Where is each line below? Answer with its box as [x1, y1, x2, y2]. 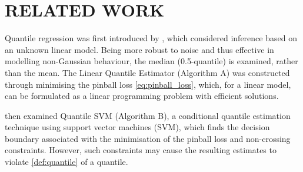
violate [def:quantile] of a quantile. [5, 156, 128, 168]
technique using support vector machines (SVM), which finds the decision [5, 121, 270, 133]
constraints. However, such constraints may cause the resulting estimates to [5, 144, 277, 156]
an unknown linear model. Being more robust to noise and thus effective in [5, 43, 274, 55]
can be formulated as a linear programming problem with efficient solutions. [5, 90, 279, 102]
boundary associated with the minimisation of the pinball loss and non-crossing [5, 132, 291, 144]
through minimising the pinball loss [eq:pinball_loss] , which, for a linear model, [5, 78, 291, 90]
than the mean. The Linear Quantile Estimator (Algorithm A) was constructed [5, 66, 290, 78]
